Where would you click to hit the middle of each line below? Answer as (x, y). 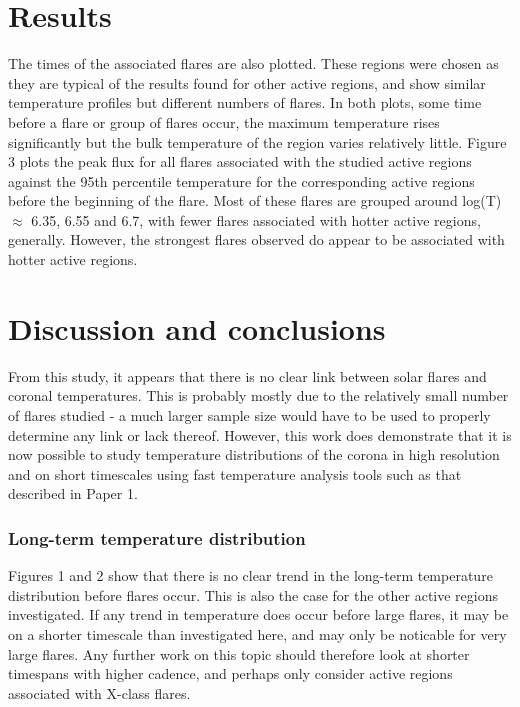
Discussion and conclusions (197, 327)
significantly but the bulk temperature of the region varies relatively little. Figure (257, 141)
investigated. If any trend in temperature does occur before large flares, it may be (258, 614)
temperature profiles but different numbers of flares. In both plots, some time (245, 102)
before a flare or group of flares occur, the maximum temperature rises (224, 121)
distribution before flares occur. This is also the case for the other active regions (253, 594)
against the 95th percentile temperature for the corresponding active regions (241, 180)
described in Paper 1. (73, 493)
